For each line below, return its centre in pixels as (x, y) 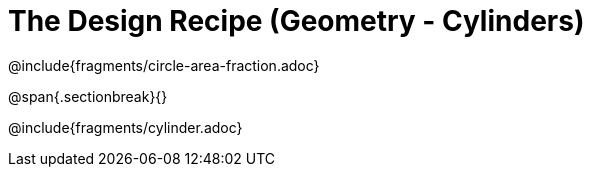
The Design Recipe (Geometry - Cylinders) (296, 21)
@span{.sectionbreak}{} (88, 96)
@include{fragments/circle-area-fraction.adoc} (164, 65)
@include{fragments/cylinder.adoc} (125, 127)
